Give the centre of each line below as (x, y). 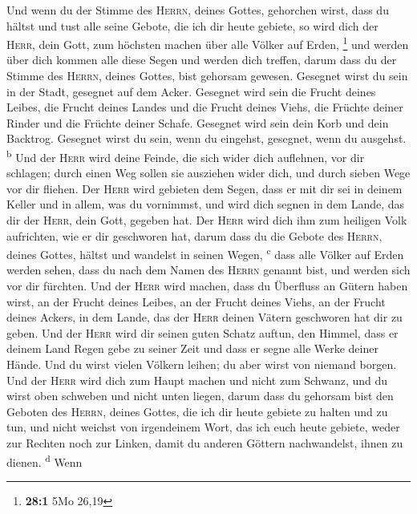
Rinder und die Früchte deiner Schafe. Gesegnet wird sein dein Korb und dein (198, 122)
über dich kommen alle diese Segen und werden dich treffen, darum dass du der (202, 60)
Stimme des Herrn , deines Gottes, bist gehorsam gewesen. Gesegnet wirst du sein (207, 76)
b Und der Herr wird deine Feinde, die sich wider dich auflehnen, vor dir (186, 156)
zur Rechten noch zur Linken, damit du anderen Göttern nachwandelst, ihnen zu (205, 443)
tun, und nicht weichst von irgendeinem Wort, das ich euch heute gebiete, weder (203, 427)
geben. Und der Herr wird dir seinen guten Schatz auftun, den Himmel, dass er (202, 332)
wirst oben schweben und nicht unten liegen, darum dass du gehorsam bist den (200, 396)
